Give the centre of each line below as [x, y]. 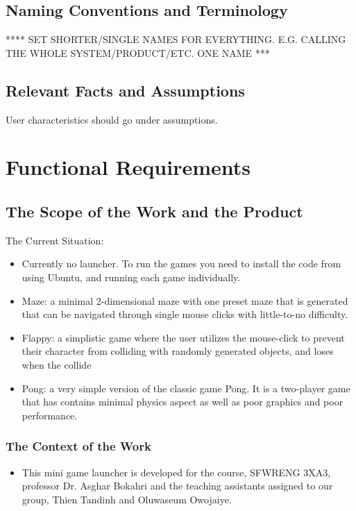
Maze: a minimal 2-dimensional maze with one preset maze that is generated [185, 300]
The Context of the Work [78, 446]
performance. [50, 415]
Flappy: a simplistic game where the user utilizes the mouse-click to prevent [183, 337]
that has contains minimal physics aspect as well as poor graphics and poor [183, 402]
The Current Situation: [55, 240]
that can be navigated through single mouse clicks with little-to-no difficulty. [185, 314]
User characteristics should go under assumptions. [112, 119]
